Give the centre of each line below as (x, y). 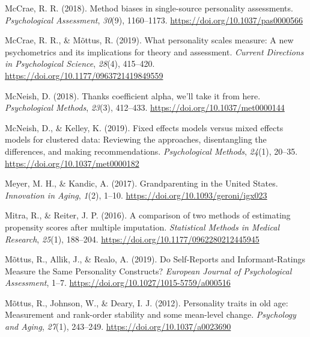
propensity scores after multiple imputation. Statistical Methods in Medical (142, 227)
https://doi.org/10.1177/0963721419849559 (84, 75)
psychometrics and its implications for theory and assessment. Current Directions (154, 51)
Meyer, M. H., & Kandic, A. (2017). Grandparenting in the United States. (141, 183)
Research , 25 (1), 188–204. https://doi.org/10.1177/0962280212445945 (132, 239)
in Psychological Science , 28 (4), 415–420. (80, 63)
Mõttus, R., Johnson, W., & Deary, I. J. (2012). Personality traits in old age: (147, 302)
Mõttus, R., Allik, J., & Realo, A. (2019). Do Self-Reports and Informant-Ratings (155, 259)
